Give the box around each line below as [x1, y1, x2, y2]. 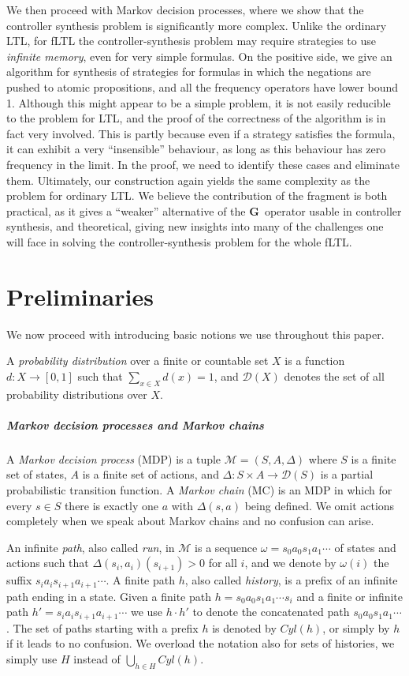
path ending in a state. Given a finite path [6, 588, 211, 604]
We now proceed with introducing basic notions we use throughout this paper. [6, 325, 385, 342]
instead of [73, 651, 121, 667]
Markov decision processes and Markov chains [6, 416, 264, 433]
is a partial [320, 466, 374, 483]
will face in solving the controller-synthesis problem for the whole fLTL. [6, 233, 352, 250]
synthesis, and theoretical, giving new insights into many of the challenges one [6, 218, 384, 235]
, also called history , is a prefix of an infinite [184, 572, 398, 588]
